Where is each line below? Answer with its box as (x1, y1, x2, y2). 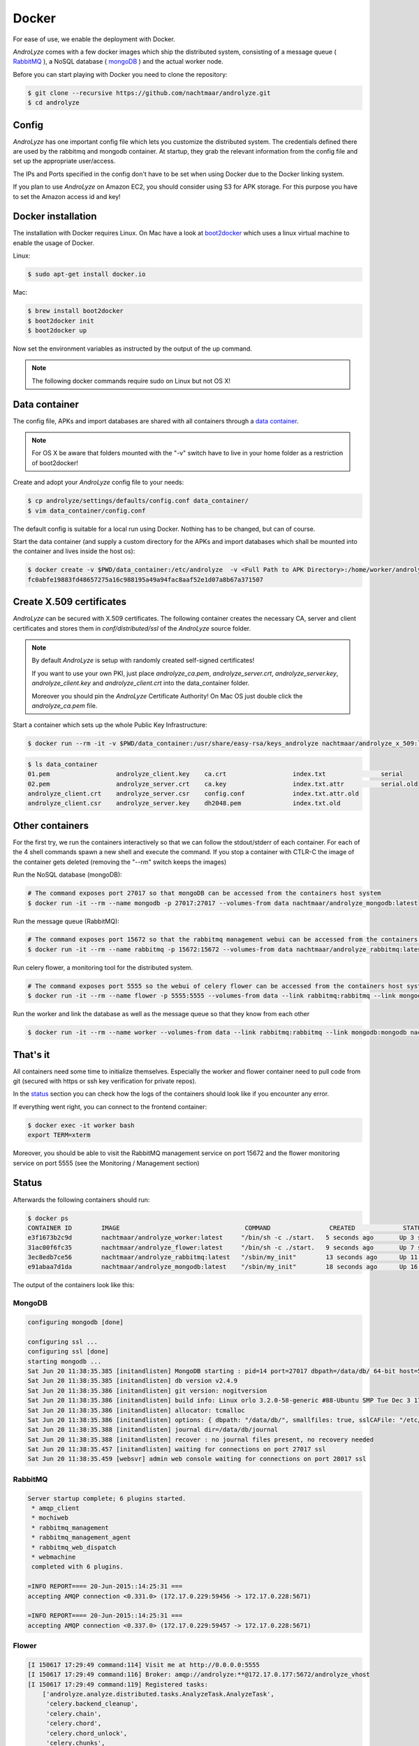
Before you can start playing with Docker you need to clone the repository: (13, 70, 228, 78)
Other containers (13, 819, 89, 831)
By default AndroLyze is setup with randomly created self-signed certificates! (31, 656, 255, 665)
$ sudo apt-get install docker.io (27, 270, 146, 279)
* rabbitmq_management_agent (31, 1534, 131, 1541)
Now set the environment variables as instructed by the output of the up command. (13, 344, 253, 353)
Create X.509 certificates (13, 596, 127, 608)
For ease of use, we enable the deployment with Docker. (13, 35, 175, 43)
